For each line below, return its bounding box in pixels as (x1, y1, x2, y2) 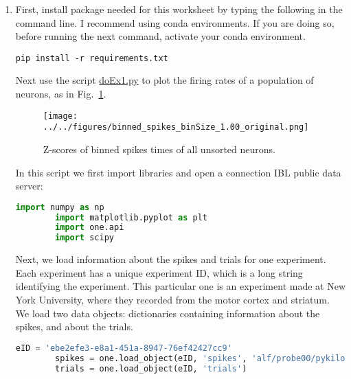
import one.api (55, 222, 124, 233)
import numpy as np (15, 202, 104, 212)
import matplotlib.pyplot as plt (55, 212, 208, 222)
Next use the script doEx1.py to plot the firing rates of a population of (15, 73, 314, 87)
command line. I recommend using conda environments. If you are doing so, (15, 15, 335, 30)
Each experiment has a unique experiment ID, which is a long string (15, 265, 303, 279)
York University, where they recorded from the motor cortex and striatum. (15, 292, 330, 306)
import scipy (55, 233, 114, 243)
